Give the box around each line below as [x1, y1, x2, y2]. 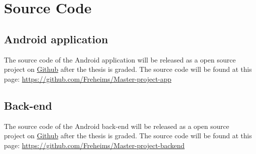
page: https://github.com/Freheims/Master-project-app [4, 73, 172, 84]
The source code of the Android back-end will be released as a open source [4, 121, 229, 131]
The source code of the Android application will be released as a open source [4, 54, 236, 64]
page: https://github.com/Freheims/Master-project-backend [4, 140, 185, 150]
